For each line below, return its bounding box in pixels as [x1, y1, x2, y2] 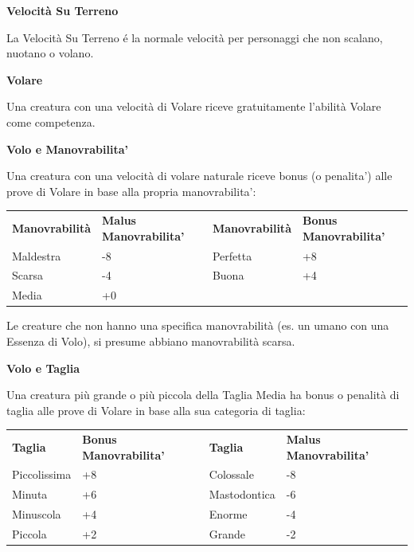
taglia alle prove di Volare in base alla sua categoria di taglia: [6, 401, 306, 418]
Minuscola [12, 506, 61, 523]
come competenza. [6, 113, 96, 130]
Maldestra [12, 247, 61, 264]
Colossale [209, 466, 254, 483]
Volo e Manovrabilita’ [6, 140, 129, 157]
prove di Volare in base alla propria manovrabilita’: [6, 182, 256, 199]
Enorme [209, 506, 248, 523]
